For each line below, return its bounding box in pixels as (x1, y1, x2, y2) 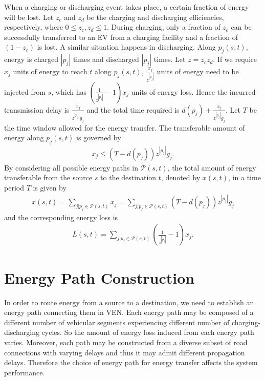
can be (231, 22, 252, 32)
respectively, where (4, 22, 63, 32)
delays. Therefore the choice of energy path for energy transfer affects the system (4, 357, 258, 368)
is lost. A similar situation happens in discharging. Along (37, 41, 216, 52)
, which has (51, 86, 87, 97)
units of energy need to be (157, 66, 239, 77)
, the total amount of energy (167, 162, 256, 173)
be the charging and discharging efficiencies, (86, 11, 224, 22)
